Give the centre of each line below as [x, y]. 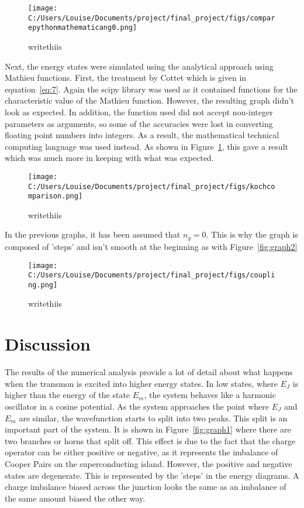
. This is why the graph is [252, 234]
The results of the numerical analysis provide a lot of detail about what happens [149, 372]
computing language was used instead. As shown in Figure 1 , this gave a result [146, 146]
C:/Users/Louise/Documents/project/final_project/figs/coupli [152, 275]
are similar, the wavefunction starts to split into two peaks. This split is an [153, 418]
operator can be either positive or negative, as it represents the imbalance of [141, 452]
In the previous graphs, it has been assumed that [93, 234]
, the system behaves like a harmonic [210, 395]
